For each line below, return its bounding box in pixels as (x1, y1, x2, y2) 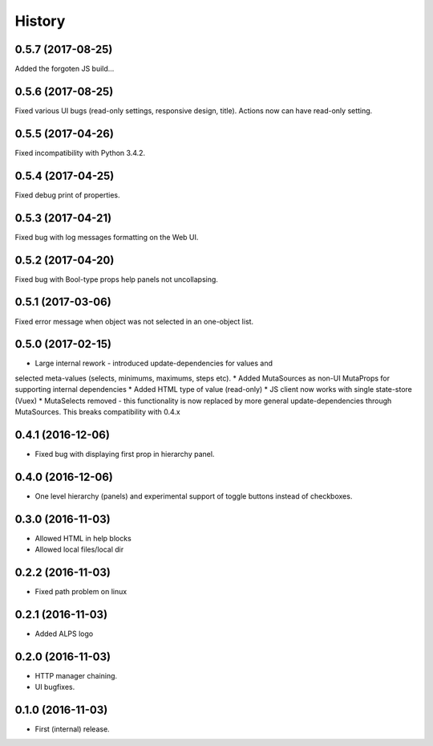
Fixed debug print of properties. (14, 190, 120, 200)
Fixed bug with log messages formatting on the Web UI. (14, 232, 199, 242)
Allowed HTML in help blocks (34, 533, 132, 543)
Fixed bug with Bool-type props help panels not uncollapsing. (14, 274, 218, 284)
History (14, 12, 66, 30)
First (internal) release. (34, 724, 110, 734)
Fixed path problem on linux (34, 586, 127, 596)
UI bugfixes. (34, 683, 75, 692)
